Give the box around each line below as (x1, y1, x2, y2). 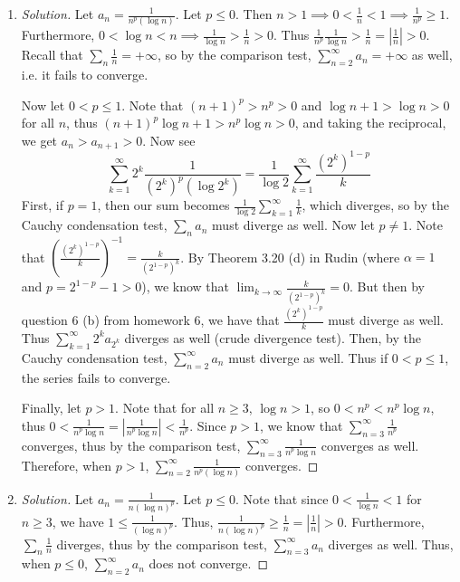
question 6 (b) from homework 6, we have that (21, 310, 280, 329)
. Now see (142, 130, 196, 149)
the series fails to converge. (21, 367, 171, 386)
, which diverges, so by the (302, 196, 449, 215)
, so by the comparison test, (157, 45, 311, 64)
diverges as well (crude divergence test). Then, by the (124, 328, 421, 347)
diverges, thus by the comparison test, (56, 534, 268, 553)
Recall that (21, 45, 83, 64)
